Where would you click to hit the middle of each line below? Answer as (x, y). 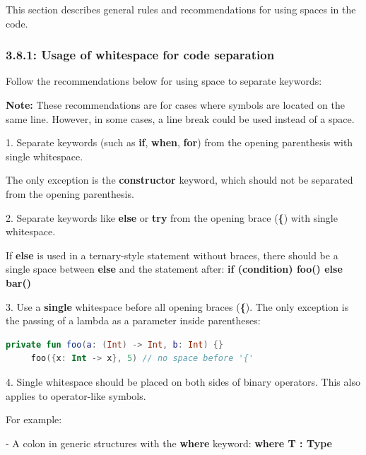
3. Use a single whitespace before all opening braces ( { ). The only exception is (177, 306)
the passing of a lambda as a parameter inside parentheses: (133, 320)
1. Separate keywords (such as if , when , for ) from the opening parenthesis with (179, 142)
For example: (34, 419)
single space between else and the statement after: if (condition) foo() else (174, 269)
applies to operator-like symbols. (76, 395)
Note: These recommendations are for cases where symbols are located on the (175, 105)
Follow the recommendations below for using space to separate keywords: (164, 81)
